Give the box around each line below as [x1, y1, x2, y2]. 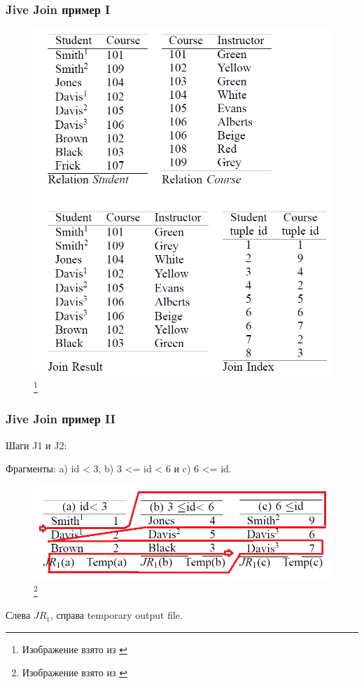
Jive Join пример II [6, 410, 115, 427]
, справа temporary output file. [50, 608, 183, 622]
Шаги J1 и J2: [6, 437, 67, 452]
